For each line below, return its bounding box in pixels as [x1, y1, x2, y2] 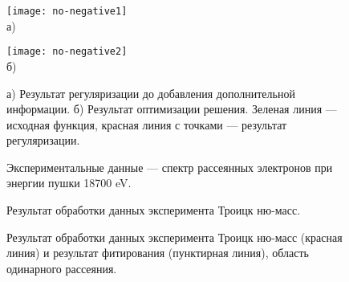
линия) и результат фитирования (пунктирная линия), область [6, 244, 309, 261]
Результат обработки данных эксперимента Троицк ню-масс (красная [6, 228, 343, 245]
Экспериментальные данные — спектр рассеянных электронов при [6, 158, 333, 175]
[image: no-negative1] [6, 6, 128, 17]
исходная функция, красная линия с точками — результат [6, 116, 287, 133]
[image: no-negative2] [6, 46, 128, 58]
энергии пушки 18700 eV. [6, 174, 132, 191]
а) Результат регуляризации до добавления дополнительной [6, 84, 295, 101]
